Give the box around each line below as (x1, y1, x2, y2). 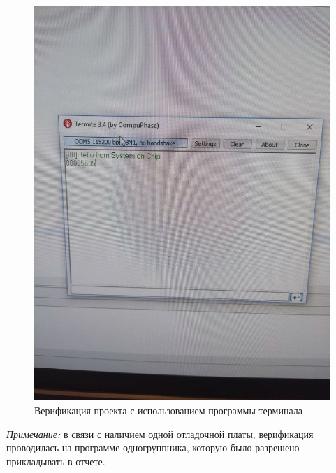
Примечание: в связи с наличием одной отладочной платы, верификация (6, 426, 314, 441)
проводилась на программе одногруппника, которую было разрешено (6, 440, 300, 455)
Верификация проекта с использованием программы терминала (34, 402, 302, 417)
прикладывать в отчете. (6, 453, 105, 468)
